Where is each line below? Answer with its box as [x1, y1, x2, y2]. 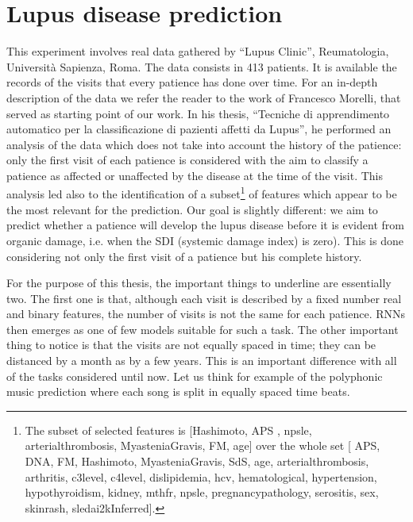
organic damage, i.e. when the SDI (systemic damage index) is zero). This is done [6, 232, 403, 248]
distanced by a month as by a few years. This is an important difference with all [6, 352, 397, 369]
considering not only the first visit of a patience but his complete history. [6, 248, 362, 264]
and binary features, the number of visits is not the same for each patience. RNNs [6, 305, 406, 322]
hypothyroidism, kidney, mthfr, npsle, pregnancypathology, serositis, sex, [25, 484, 379, 501]
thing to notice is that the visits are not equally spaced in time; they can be [6, 336, 376, 353]
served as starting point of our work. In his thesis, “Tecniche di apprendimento [6, 105, 390, 121]
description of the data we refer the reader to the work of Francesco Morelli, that [6, 89, 401, 106]
